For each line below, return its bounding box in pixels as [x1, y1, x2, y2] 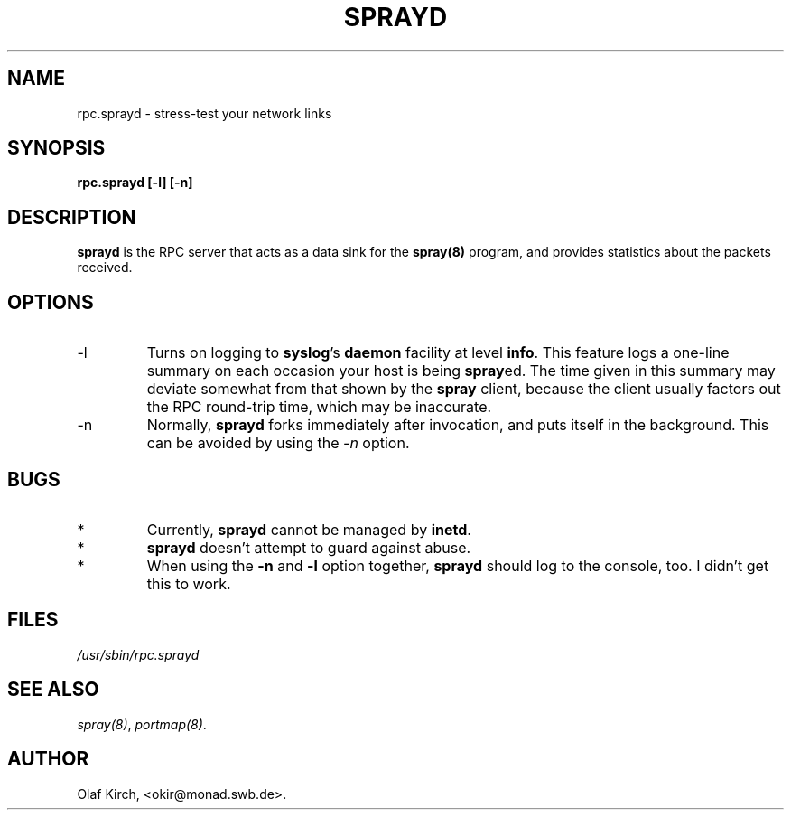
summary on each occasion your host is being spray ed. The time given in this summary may [146, 362, 776, 380]
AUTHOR [7, 747, 89, 771]
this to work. [146, 574, 231, 593]
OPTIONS [7, 290, 94, 314]
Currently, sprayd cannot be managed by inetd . [146, 520, 471, 539]
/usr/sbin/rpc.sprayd [77, 646, 200, 662]
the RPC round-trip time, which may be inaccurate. [146, 398, 492, 417]
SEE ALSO [7, 678, 99, 701]
